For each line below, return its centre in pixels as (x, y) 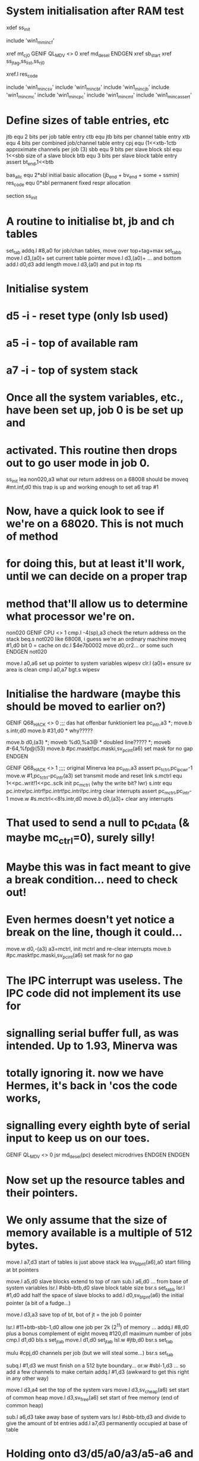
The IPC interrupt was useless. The (94, 980)
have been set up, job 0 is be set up (95, 410)
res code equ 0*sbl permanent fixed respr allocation (68, 184)
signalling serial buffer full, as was (93, 1033)
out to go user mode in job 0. (78, 463)
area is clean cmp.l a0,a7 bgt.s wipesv (53, 670)
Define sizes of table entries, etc (88, 120)
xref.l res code (22, 74)
